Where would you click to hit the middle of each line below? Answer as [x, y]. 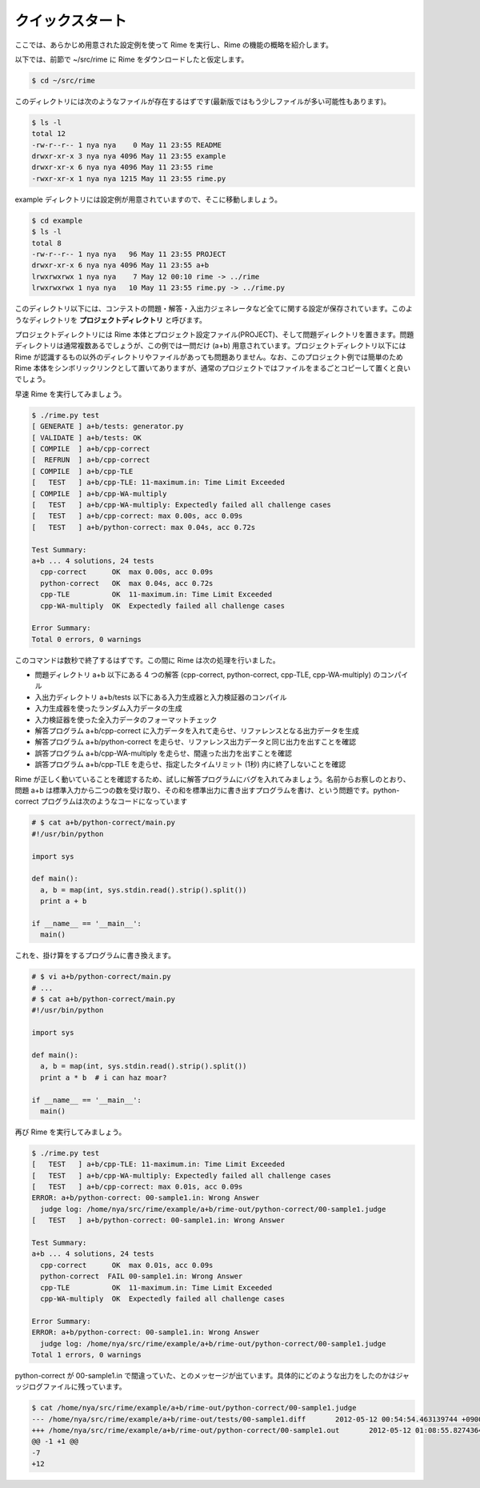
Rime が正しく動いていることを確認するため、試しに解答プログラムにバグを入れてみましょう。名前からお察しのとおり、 [213, 779]
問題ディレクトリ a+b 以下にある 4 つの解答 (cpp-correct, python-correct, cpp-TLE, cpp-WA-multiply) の [208, 675]
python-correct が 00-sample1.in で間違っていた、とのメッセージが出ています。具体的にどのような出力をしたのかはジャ [212, 1375]
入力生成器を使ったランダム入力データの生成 [108, 708]
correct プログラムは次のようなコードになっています [101, 801]
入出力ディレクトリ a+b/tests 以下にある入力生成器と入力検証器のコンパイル [161, 697]
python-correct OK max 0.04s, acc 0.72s [127, 583]
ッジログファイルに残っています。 [70, 1387]
